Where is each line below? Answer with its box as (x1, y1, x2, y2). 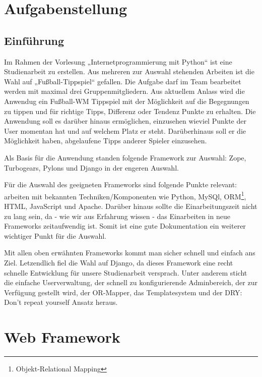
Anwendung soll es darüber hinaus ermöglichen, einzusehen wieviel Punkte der (4, 116, 246, 126)
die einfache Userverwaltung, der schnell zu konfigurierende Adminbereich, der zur (4, 277, 257, 288)
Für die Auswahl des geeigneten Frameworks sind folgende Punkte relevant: (4, 179, 237, 190)
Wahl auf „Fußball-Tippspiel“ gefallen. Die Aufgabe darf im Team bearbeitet (4, 76, 241, 86)
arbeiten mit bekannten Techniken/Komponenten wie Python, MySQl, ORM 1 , (4, 189, 246, 201)
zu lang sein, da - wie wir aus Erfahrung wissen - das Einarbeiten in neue (4, 210, 230, 221)
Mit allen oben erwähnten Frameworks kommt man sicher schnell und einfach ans (4, 247, 255, 258)
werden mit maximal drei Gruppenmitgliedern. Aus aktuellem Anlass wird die (4, 86, 245, 96)
